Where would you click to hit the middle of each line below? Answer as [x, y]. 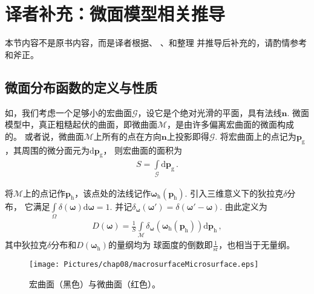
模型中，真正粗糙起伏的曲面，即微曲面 [81, 124]
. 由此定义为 [244, 206]
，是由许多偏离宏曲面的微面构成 [231, 124]
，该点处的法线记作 [113, 193]
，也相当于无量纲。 [257, 245]
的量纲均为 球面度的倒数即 [160, 245]
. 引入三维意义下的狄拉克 [234, 193]
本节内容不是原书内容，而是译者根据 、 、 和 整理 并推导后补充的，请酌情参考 [156, 43]
